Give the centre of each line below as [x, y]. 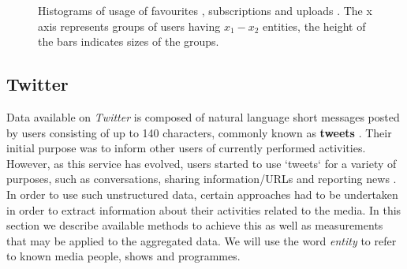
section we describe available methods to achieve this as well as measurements [195, 225]
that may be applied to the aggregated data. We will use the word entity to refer [202, 240]
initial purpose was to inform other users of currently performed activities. [186, 148]
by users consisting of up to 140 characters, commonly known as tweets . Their [199, 132]
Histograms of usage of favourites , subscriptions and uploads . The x [205, 10]
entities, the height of [314, 26]
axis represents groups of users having [129, 26]
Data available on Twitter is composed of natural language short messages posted [203, 116]
